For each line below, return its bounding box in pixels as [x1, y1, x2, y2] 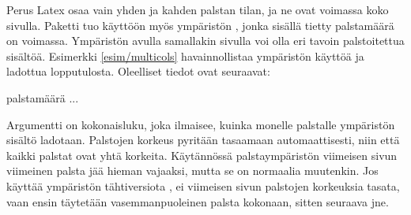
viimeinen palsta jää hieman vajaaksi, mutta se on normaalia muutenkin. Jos [6, 162, 379, 179]
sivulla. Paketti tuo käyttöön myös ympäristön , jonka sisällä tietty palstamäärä [6, 17, 394, 33]
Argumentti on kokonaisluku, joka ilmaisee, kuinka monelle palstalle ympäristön [6, 116, 395, 132]
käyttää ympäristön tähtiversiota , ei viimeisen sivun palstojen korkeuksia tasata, [6, 177, 400, 194]
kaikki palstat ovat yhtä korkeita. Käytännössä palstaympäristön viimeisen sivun [6, 146, 398, 163]
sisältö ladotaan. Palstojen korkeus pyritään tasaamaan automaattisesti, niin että [6, 132, 400, 148]
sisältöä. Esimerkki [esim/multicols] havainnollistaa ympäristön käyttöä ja [6, 47, 364, 64]
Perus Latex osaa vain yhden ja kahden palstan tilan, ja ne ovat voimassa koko [6, 2, 389, 17]
